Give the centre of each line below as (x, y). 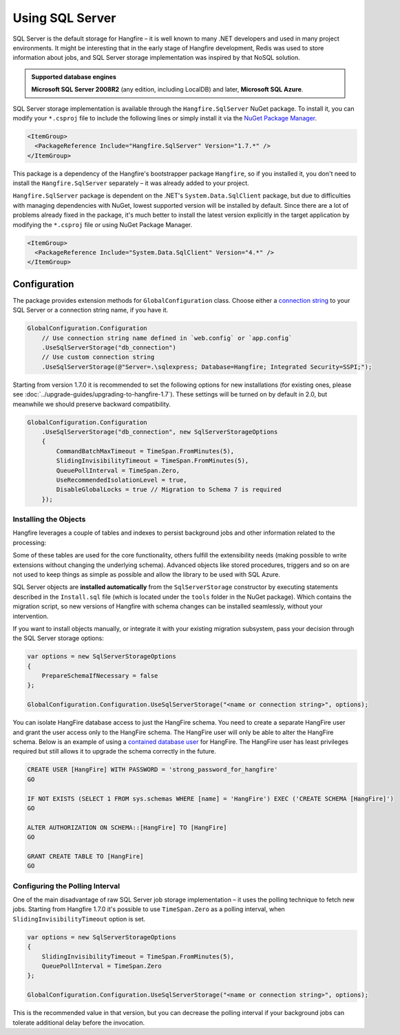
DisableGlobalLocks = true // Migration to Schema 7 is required (169, 490)
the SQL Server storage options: (59, 638)
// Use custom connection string (98, 357)
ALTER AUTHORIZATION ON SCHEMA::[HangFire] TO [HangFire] (127, 827)
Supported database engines (74, 76)
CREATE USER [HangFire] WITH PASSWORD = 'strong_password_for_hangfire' (152, 770)
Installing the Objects (49, 520)
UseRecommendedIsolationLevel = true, (122, 480)
